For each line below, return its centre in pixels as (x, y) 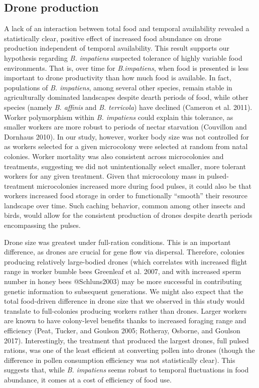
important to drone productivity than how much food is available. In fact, (118, 78)
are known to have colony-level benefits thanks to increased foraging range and (125, 320)
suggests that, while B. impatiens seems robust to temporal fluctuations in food (126, 370)
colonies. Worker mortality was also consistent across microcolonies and (114, 156)
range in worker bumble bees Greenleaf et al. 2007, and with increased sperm (123, 271)
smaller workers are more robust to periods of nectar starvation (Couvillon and (125, 127)
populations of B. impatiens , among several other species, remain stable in (118, 87)
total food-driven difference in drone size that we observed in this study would (124, 301)
